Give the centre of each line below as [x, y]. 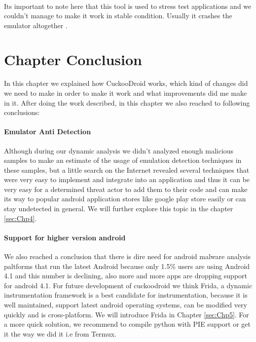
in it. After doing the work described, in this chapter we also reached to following [127, 102]
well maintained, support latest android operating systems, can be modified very [126, 305]
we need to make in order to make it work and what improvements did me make [126, 93]
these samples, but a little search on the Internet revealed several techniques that [127, 170]
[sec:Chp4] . [20, 218]
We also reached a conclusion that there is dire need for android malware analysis [127, 256]
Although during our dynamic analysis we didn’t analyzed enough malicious [119, 150]
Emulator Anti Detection [48, 132]
